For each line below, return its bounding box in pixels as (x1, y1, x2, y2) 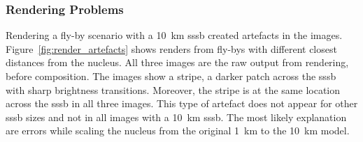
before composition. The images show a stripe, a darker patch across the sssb (6, 69, 336, 83)
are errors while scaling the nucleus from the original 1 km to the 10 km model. (6, 123, 350, 138)
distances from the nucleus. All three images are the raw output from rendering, (6, 55, 349, 70)
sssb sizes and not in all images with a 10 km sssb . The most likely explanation (6, 109, 347, 124)
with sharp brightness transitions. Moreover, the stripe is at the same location (6, 82, 341, 97)
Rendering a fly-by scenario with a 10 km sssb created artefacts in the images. (6, 28, 343, 42)
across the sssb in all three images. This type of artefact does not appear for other (6, 96, 358, 111)
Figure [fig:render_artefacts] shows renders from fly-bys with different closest (6, 41, 337, 56)
